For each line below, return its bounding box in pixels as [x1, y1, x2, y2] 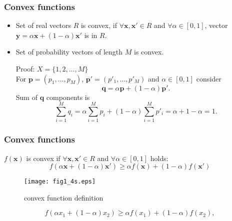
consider [196, 73, 221, 83]
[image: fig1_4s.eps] [24, 178, 96, 185]
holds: [150, 152, 168, 163]
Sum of [15, 91, 37, 102]
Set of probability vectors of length [15, 46, 123, 57]
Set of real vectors [15, 20, 71, 30]
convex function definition [24, 192, 103, 202]
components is [46, 91, 90, 102]
